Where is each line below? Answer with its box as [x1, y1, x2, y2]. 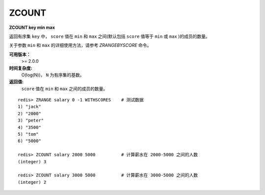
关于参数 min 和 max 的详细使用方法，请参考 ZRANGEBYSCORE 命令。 [9, 42, 152, 49]
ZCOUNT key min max [9, 24, 55, 30]
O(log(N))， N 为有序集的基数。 [21, 72, 84, 78]
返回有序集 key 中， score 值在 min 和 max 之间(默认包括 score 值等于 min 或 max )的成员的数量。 [9, 33, 211, 39]
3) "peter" [18, 118, 44, 123]
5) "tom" [18, 131, 39, 137]
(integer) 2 [18, 179, 47, 185]
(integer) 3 [18, 159, 47, 164]
